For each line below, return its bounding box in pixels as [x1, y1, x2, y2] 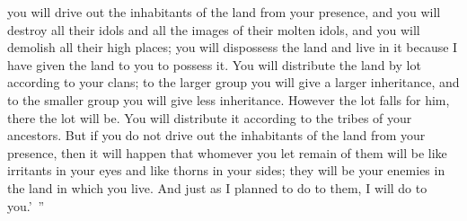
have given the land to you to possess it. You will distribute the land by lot [7, 55, 421, 74]
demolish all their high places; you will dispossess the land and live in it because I [7, 38, 458, 57]
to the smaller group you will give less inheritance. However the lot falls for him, [7, 90, 450, 109]
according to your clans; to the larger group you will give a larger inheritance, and [7, 73, 460, 92]
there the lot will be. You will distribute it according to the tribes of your [7, 108, 412, 127]
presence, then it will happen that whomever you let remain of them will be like [7, 143, 447, 162]
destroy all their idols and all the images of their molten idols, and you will [7, 20, 420, 39]
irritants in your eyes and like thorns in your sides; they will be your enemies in [7, 161, 445, 180]
